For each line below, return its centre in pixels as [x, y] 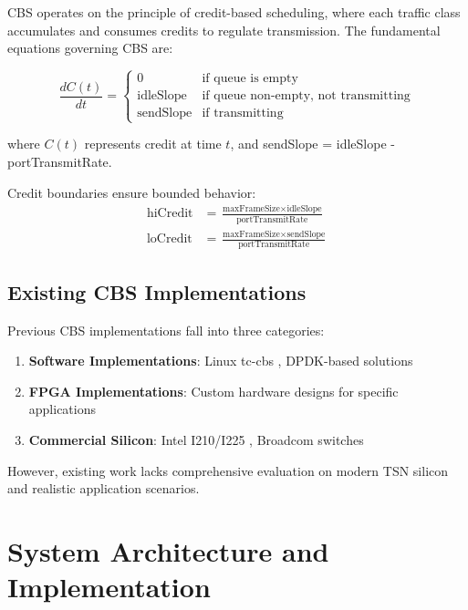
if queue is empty [250, 79]
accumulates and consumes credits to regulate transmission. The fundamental [224, 30]
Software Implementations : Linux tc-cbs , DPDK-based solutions [221, 361]
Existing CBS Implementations [157, 291]
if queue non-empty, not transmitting [306, 96]
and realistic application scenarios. [104, 488]
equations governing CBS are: [90, 48]
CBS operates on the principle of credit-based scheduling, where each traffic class [234, 12]
